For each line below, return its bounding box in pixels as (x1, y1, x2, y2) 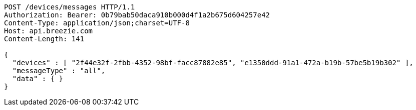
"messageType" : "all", (12, 67, 106, 75)
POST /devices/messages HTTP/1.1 (4, 3, 135, 11)
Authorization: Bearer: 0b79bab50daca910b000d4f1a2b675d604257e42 (4, 11, 270, 19)
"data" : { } (12, 75, 64, 83)
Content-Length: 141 (4, 35, 85, 43)
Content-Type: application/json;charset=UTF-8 (4, 19, 190, 27)
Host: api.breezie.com (4, 27, 93, 35)
